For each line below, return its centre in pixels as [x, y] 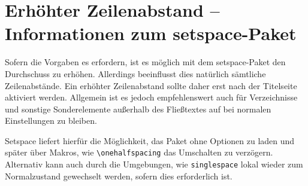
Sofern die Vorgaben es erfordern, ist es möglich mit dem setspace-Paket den [145, 62]
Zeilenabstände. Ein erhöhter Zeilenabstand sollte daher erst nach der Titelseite [151, 85]
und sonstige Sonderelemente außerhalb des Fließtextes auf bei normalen [138, 109]
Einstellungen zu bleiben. [51, 121]
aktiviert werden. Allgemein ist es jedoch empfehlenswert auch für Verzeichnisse [151, 97]
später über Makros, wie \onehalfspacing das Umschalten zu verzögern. [139, 152]
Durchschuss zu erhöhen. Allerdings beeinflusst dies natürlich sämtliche [135, 73]
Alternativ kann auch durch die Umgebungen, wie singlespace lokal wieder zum [154, 164]
